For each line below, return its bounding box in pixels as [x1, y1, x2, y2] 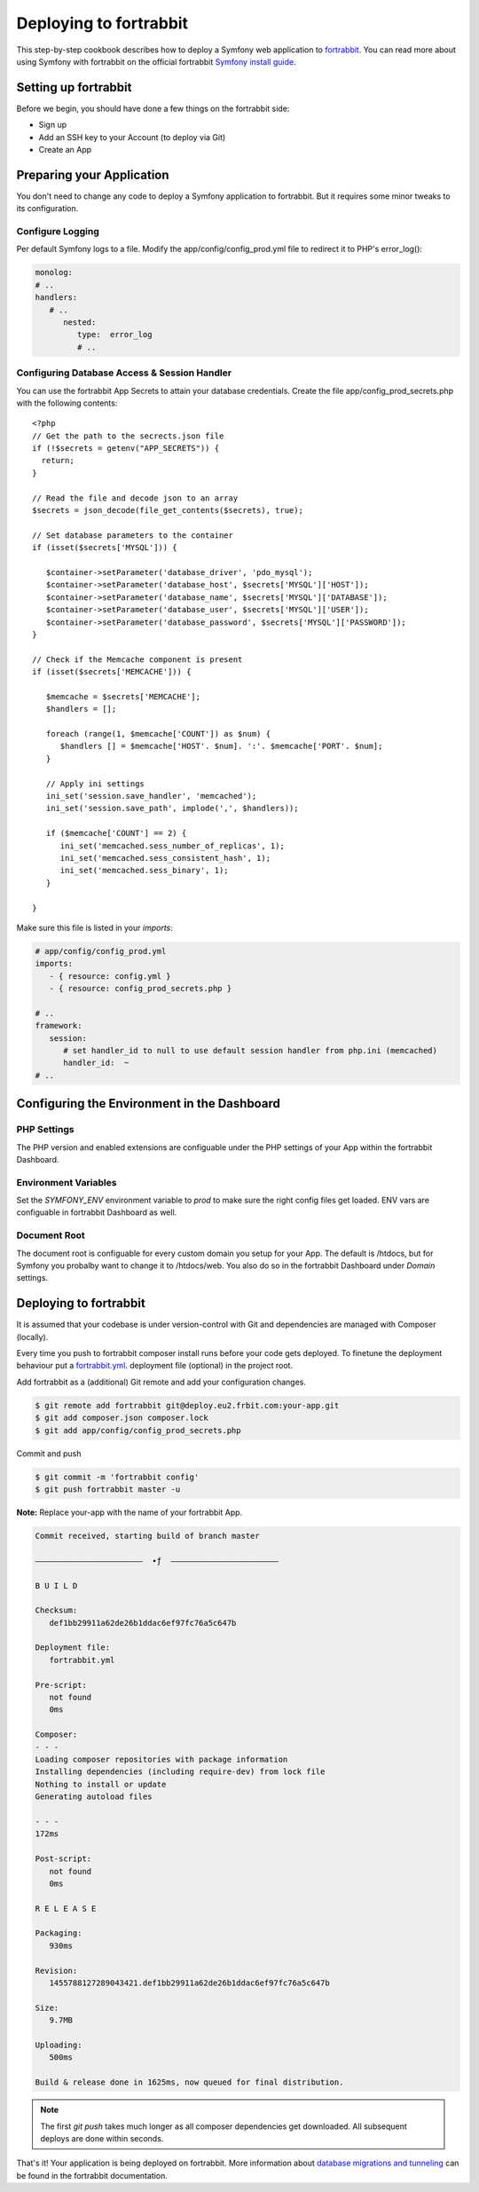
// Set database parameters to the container [32, 530, 234, 540]
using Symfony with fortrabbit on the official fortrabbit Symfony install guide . [16, 56, 296, 67]
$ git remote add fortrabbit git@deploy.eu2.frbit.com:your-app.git [35, 1400, 340, 1410]
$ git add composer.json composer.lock [35, 1413, 208, 1423]
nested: [63, 318, 97, 327]
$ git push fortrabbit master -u [35, 1485, 181, 1494]
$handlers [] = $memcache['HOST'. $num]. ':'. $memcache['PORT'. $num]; [59, 741, 383, 752]
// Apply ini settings [45, 778, 145, 789]
